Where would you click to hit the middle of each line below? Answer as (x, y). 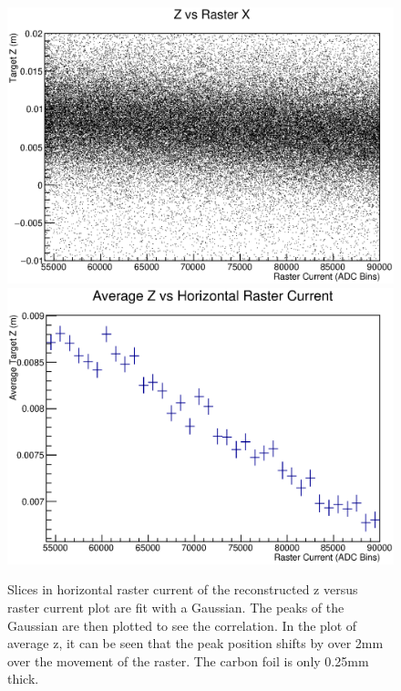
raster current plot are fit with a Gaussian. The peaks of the (176, 607)
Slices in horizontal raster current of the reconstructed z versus (183, 589)
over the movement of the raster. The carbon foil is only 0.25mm (188, 660)
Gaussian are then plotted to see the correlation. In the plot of (182, 625)
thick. (23, 679)
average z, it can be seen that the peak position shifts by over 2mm (195, 643)
